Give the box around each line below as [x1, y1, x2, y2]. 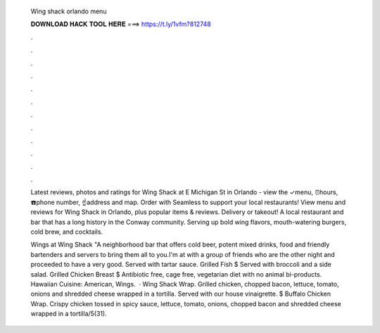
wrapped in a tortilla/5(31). [30, 310, 107, 318]
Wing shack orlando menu [30, 7, 107, 15]
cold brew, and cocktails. [30, 227, 103, 236]
